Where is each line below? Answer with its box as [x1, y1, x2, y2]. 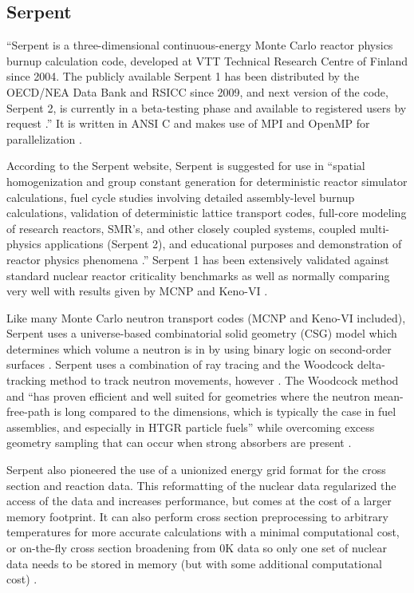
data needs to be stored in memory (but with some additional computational [6, 555, 382, 571]
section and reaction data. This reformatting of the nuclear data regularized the [6, 476, 396, 493]
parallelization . [6, 130, 82, 147]
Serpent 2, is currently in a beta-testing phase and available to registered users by [6, 99, 407, 116]
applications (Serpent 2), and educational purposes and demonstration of [45, 235, 402, 252]
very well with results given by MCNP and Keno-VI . [6, 283, 268, 299]
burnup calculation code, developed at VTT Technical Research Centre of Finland [6, 52, 408, 69]
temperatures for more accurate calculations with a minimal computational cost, [6, 524, 400, 540]
